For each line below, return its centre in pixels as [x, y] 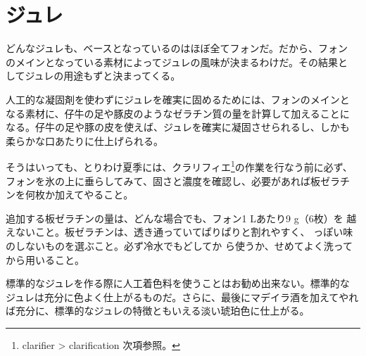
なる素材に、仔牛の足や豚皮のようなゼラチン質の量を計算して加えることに [178, 113]
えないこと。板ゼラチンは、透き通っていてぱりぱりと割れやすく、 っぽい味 [179, 232]
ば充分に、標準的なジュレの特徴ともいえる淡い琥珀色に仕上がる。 [158, 311]
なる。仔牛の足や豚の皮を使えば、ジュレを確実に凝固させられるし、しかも [178, 127]
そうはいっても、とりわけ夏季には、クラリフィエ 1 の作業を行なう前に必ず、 [179, 166]
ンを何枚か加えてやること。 [70, 195]
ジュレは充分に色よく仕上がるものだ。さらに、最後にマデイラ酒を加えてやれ [182, 297]
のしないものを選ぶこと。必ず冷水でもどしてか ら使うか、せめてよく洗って [179, 245]
